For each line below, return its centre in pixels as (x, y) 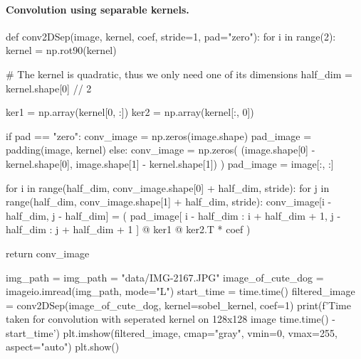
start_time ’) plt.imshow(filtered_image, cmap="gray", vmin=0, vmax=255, (172, 332)
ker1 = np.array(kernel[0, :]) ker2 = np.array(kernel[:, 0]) (130, 112)
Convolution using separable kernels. (98, 9)
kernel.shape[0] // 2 (49, 88)
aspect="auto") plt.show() (63, 347)
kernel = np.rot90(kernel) (61, 50)
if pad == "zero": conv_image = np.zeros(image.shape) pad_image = (159, 135)
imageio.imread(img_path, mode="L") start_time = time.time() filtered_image (180, 291)
